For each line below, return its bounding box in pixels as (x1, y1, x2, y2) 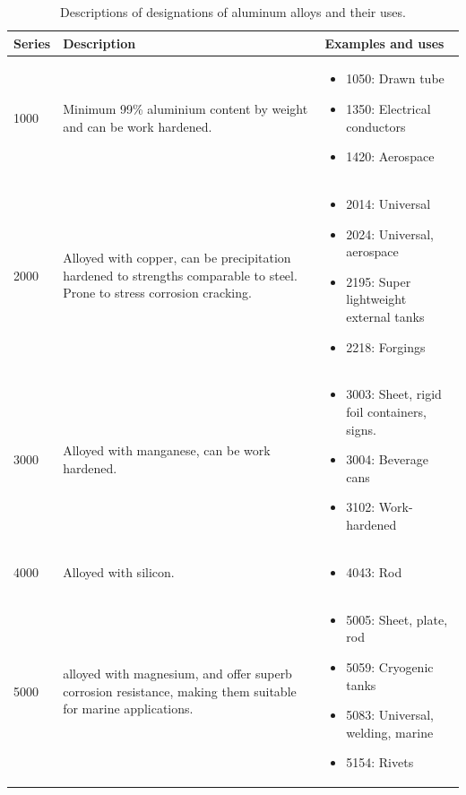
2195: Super (346, 272, 411, 290)
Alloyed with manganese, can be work (63, 441, 271, 460)
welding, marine (346, 722, 434, 741)
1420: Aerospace (346, 147, 435, 166)
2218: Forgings (346, 337, 426, 356)
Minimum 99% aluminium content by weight (63, 99, 308, 118)
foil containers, (346, 402, 427, 421)
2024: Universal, (346, 224, 434, 243)
